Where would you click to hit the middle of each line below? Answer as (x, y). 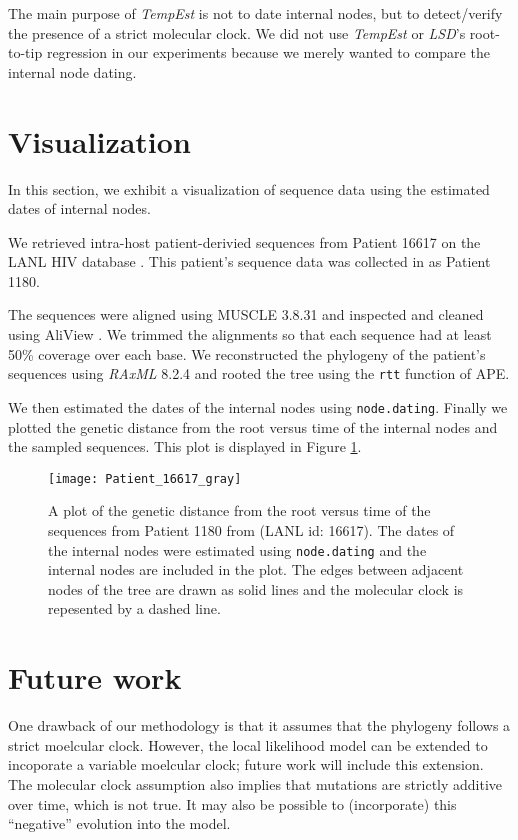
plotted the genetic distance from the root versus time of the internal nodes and (253, 426)
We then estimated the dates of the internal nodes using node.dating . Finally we (258, 406)
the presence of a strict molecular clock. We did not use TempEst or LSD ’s (237, 32)
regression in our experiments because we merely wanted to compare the (268, 52)
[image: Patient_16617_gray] (145, 478)
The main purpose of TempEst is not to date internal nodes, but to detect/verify (255, 13)
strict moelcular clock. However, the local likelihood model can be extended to (248, 744)
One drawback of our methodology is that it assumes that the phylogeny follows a (259, 725)
